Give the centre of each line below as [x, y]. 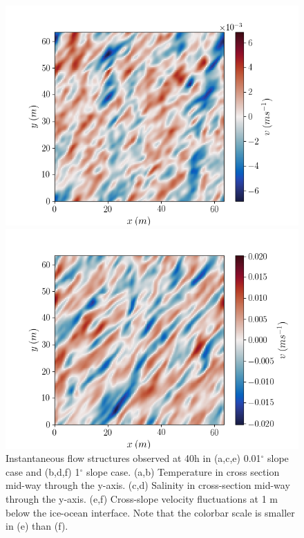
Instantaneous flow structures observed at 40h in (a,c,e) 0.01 [133, 458]
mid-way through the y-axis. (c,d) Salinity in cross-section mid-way [148, 485]
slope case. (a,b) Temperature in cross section [183, 471]
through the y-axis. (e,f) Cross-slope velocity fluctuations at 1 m [142, 498]
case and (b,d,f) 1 [43, 471]
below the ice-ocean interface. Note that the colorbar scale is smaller [150, 512]
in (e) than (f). [37, 526]
